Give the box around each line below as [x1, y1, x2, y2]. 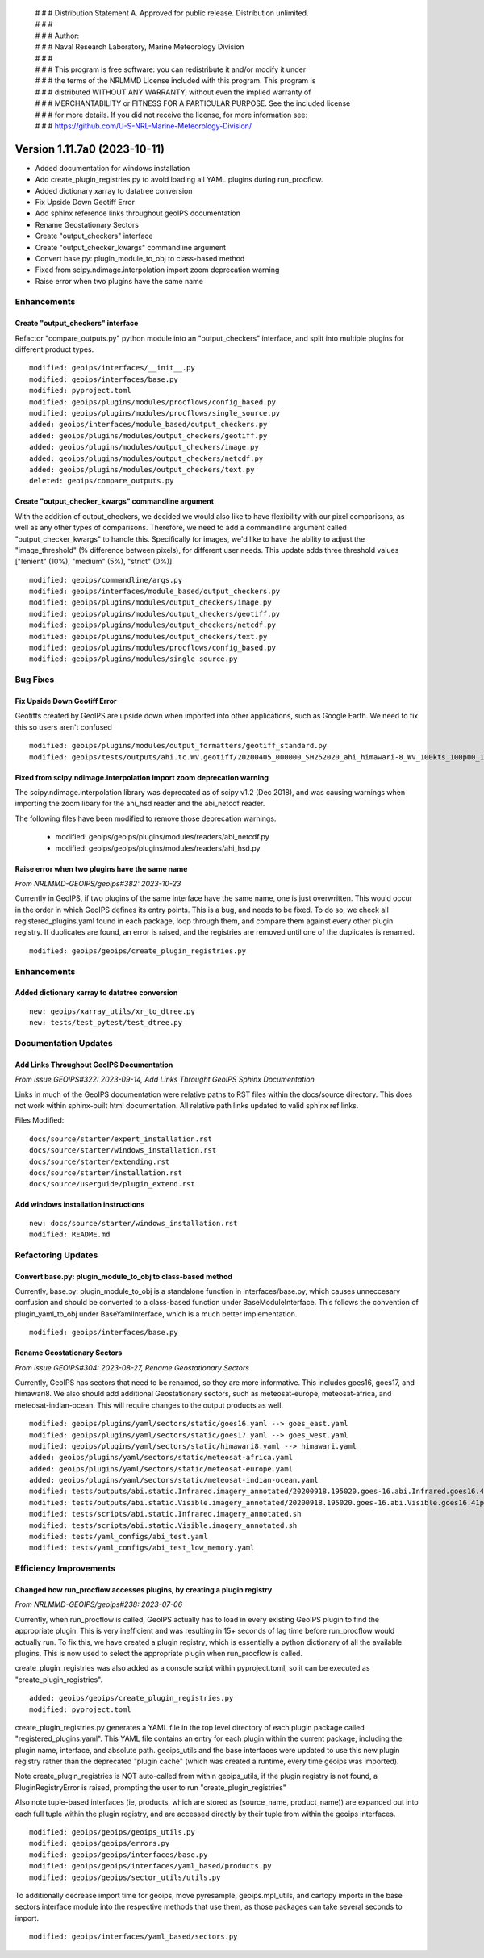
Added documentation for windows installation [35, 163, 190, 173]
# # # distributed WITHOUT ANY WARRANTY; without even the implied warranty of [35, 87, 311, 97]
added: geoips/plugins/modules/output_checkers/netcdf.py [29, 454, 264, 463]
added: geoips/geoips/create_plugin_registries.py [29, 1693, 234, 1703]
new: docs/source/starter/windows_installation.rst [29, 1219, 238, 1228]
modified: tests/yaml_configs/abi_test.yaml [29, 1532, 209, 1542]
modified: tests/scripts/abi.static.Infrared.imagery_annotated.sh [29, 1509, 302, 1519]
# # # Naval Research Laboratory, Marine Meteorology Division [35, 42, 245, 52]
